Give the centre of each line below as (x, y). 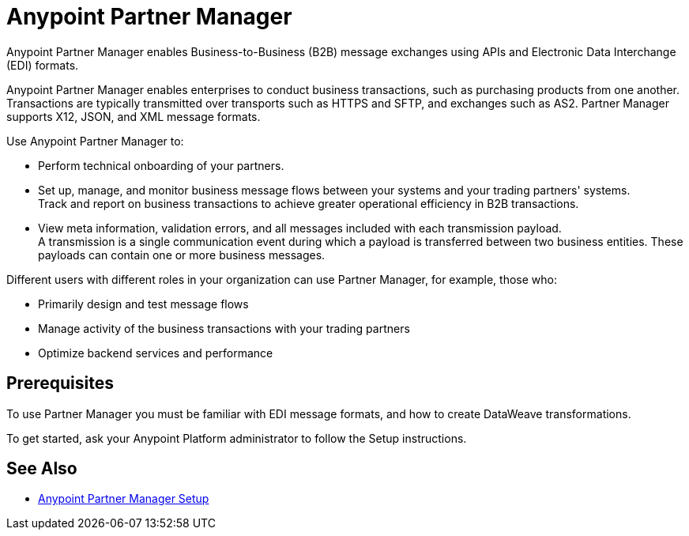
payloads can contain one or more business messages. (182, 255)
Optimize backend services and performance (156, 353)
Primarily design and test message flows (143, 304)
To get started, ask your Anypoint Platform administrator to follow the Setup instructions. (237, 438)
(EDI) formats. (43, 65)
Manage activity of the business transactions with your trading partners (224, 328)
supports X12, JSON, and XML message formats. (134, 116)
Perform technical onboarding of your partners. (161, 165)
